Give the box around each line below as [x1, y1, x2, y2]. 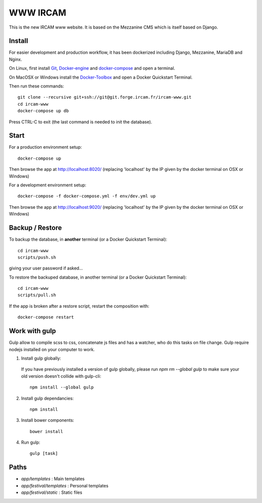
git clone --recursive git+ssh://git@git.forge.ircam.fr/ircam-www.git [17, 95, 192, 100]
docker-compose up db [17, 108, 69, 114]
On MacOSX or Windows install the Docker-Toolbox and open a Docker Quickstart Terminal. [9, 74, 193, 80]
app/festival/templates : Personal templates [21, 483, 109, 488]
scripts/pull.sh [17, 292, 56, 298]
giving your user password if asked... [9, 265, 83, 271]
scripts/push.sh [17, 254, 56, 260]
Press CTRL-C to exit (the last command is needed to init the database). [9, 119, 152, 125]
